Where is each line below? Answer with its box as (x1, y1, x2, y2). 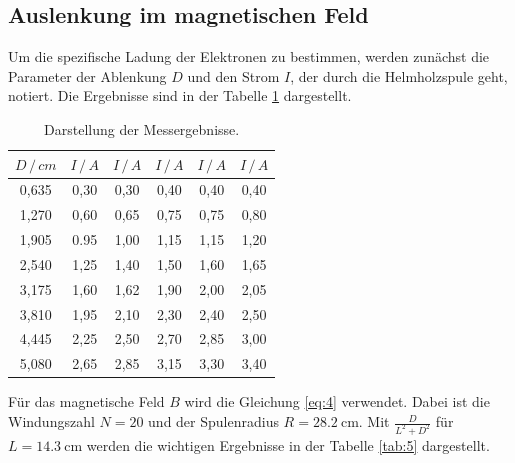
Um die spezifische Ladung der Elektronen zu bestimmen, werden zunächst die (8, 46, 490, 67)
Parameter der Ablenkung (8, 65, 167, 86)
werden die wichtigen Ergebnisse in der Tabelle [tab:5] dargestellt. (86, 434, 490, 455)
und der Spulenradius (148, 411, 279, 432)
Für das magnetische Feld (8, 391, 165, 412)
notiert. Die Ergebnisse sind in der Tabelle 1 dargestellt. (8, 85, 352, 106)
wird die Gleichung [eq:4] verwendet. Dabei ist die (184, 391, 490, 412)
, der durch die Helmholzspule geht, (290, 65, 508, 86)
